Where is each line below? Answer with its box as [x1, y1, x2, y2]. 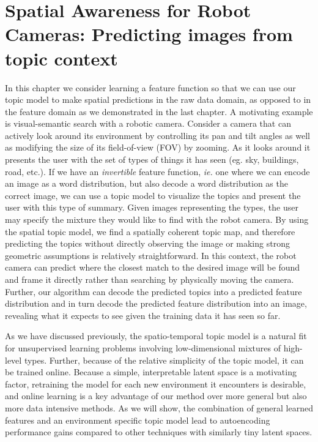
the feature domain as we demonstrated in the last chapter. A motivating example [5, 105, 313, 118]
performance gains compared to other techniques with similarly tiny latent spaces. [5, 425, 312, 438]
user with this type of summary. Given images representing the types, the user [5, 201, 298, 214]
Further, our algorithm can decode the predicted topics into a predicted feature [5, 285, 302, 298]
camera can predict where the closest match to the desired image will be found [5, 261, 300, 274]
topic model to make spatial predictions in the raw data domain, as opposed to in [5, 93, 311, 106]
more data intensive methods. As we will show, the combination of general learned [5, 401, 313, 414]
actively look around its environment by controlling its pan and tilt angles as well [5, 129, 310, 141]
